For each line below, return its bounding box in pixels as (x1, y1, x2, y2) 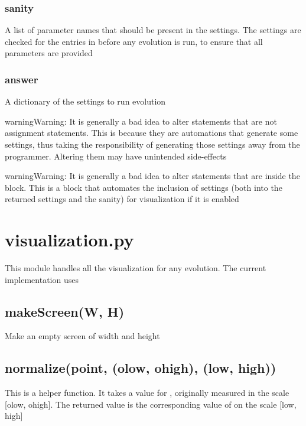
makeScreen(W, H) (5, 302, 125, 320)
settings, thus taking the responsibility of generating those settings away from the (5, 138, 300, 150)
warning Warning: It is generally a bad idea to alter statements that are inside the (5, 170, 300, 182)
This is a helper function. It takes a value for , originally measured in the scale (5, 386, 289, 399)
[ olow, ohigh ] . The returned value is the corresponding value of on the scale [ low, (5, 398, 297, 410)
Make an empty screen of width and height (5, 330, 160, 342)
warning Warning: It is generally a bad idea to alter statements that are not (5, 115, 277, 127)
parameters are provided (5, 47, 93, 59)
